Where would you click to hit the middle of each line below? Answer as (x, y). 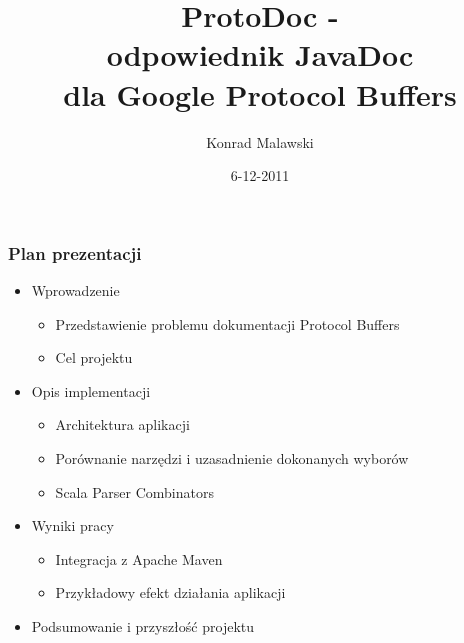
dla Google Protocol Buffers (260, 93)
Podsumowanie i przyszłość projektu (143, 625)
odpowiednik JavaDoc (260, 54)
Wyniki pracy (72, 525)
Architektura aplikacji (122, 424)
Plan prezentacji (75, 252)
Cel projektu (94, 357)
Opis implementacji (91, 390)
